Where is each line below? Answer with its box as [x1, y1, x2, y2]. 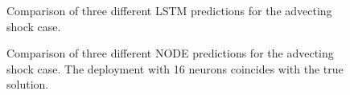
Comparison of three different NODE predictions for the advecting [6, 45, 334, 61]
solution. [6, 76, 49, 93]
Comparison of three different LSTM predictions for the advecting [6, 2, 332, 18]
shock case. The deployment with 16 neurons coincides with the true [6, 60, 344, 77]
